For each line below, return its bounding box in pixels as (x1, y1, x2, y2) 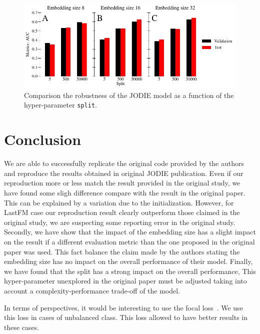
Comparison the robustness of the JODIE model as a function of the (24, 89, 234, 100)
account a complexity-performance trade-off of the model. (4, 285, 180, 295)
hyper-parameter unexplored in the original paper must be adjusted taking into (4, 275, 247, 286)
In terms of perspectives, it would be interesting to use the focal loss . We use (4, 302, 243, 312)
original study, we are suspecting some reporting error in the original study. (4, 216, 235, 227)
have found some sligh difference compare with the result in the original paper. (4, 187, 245, 197)
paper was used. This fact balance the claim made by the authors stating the (4, 246, 240, 256)
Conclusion (4, 129, 81, 149)
